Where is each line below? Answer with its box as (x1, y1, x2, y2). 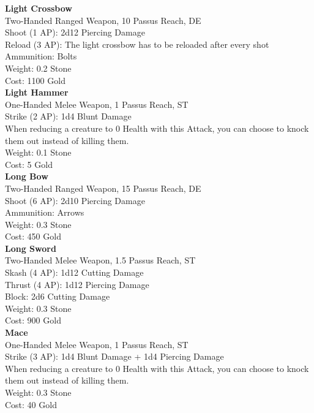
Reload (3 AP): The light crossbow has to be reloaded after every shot (5, 37, 269, 50)
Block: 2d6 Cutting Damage (5, 290, 110, 303)
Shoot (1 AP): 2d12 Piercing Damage (5, 26, 145, 39)
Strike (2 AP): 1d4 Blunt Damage (5, 110, 132, 123)
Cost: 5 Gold (5, 157, 53, 170)
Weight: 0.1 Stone (5, 146, 72, 159)
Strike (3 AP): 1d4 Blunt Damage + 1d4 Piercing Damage (5, 350, 224, 363)
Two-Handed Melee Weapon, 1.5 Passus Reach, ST (5, 254, 196, 267)
